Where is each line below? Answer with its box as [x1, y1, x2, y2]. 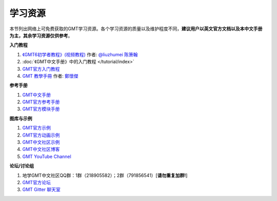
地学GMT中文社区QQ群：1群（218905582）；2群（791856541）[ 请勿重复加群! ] [22, 172, 188, 178]
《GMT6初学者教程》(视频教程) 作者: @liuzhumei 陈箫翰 [22, 51, 138, 57]
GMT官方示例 [22, 125, 51, 131]
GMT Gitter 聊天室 [22, 187, 61, 193]
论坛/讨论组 [9, 163, 34, 169]
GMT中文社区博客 [22, 146, 60, 152]
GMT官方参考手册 [22, 99, 60, 105]
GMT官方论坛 [22, 179, 51, 185]
